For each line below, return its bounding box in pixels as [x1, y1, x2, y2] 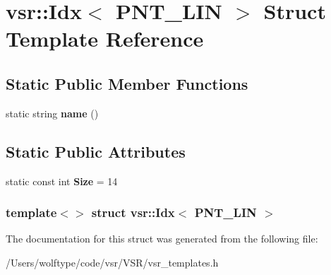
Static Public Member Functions [6, 72, 248, 94]
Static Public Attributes [6, 140, 186, 162]
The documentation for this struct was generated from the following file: [6, 231, 318, 246]
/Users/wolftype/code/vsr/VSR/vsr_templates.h [6, 254, 219, 269]
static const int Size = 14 [6, 173, 118, 188]
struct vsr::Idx [91, 204, 175, 221]
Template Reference [6, 24, 204, 53]
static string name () [6, 105, 99, 120]
